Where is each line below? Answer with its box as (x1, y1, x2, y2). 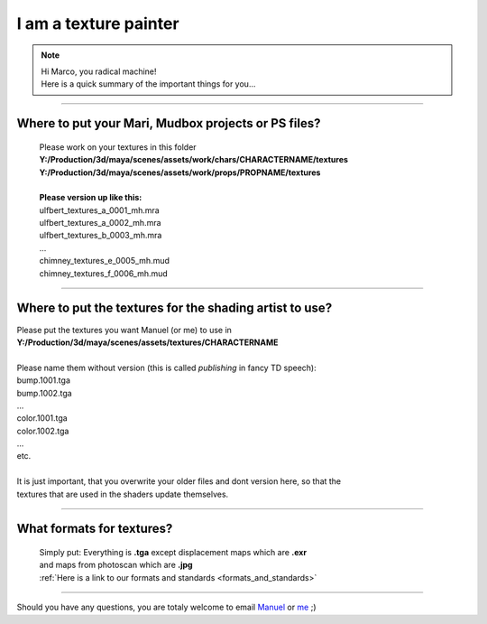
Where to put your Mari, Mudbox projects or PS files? (16, 116, 321, 131)
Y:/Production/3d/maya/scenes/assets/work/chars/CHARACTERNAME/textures (39, 154, 349, 165)
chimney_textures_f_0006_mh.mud (39, 267, 169, 279)
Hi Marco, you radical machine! (41, 66, 157, 77)
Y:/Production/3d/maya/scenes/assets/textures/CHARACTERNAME (16, 337, 279, 348)
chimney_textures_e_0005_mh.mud (39, 256, 170, 266)
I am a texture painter (16, 14, 179, 33)
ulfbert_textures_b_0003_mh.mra (39, 230, 162, 241)
